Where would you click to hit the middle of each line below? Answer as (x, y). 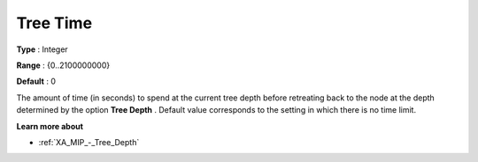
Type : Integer (42, 49)
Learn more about (50, 126)
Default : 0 (36, 81)
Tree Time (54, 23)
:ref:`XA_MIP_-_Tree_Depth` (89, 142)
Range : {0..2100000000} (63, 65)
